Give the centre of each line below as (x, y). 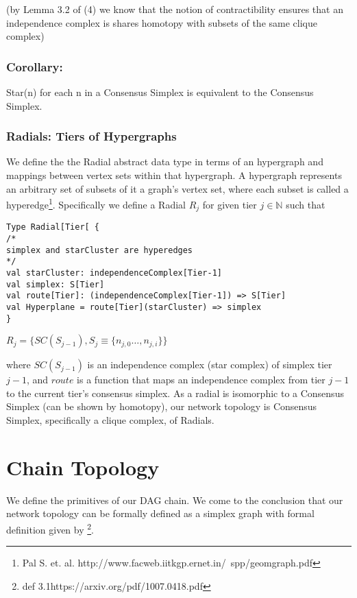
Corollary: (35, 66)
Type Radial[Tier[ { (53, 227)
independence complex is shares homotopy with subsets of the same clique (162, 22)
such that (306, 204)
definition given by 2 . (50, 528)
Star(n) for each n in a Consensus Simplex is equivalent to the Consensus (160, 92)
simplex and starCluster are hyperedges (100, 250)
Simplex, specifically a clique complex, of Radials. (110, 419)
